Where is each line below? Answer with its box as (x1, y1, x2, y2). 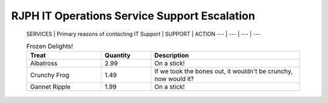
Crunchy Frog (30, 71, 70, 79)
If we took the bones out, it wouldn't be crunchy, (154, 67, 293, 76)
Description (154, 51, 190, 60)
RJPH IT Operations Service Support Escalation (11, 9, 255, 22)
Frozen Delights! (26, 42, 73, 51)
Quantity (104, 51, 131, 60)
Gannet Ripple (30, 82, 71, 91)
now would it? (154, 75, 194, 83)
